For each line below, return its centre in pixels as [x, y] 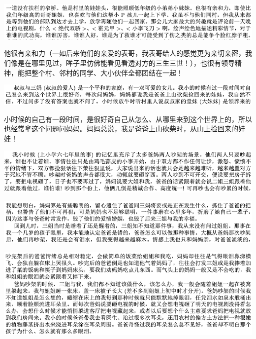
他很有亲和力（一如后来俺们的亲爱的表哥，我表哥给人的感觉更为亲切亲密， [125, 53]
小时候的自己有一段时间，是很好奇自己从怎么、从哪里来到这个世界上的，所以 [128, 119]
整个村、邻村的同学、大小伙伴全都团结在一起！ [107, 72]
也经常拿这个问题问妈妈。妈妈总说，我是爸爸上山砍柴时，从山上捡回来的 [121, 129]
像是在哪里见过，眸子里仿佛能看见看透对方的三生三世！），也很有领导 [123, 63]
